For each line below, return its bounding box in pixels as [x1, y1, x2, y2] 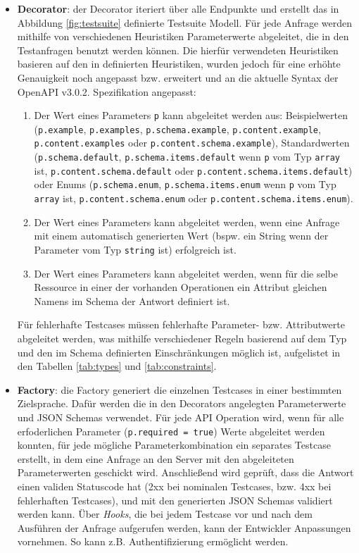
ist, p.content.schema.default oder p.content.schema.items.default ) [34, 163, 353, 178]
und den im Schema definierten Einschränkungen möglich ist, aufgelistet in [17, 344, 341, 359]
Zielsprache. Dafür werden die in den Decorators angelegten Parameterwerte [17, 396, 346, 411]
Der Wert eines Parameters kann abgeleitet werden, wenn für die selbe [34, 266, 338, 280]
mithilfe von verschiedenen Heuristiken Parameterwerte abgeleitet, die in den [17, 29, 349, 44]
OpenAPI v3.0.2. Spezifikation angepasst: [17, 84, 196, 99]
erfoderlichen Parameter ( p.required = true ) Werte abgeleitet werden [17, 423, 325, 438]
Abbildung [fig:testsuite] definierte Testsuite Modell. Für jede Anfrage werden [17, 15, 353, 30]
